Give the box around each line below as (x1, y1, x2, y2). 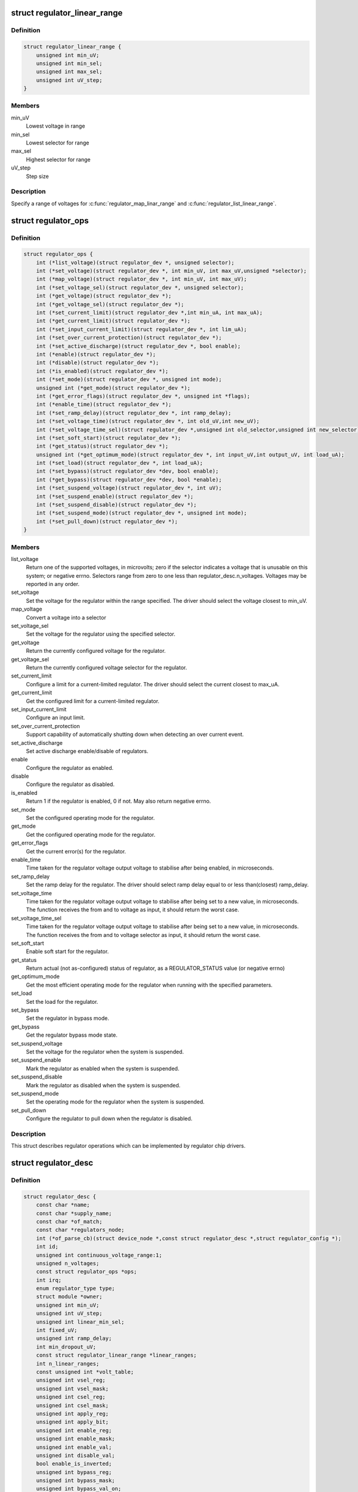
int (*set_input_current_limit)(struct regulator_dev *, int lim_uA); (36, 326, 248, 332)
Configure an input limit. (26, 714, 85, 722)
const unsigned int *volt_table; (36, 1368, 134, 1375)
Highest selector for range (26, 156, 91, 163)
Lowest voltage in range (26, 122, 85, 130)
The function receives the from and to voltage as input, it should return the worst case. (26, 906, 239, 913)
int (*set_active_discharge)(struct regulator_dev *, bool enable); (36, 343, 241, 349)
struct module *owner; (36, 1293, 103, 1300)
